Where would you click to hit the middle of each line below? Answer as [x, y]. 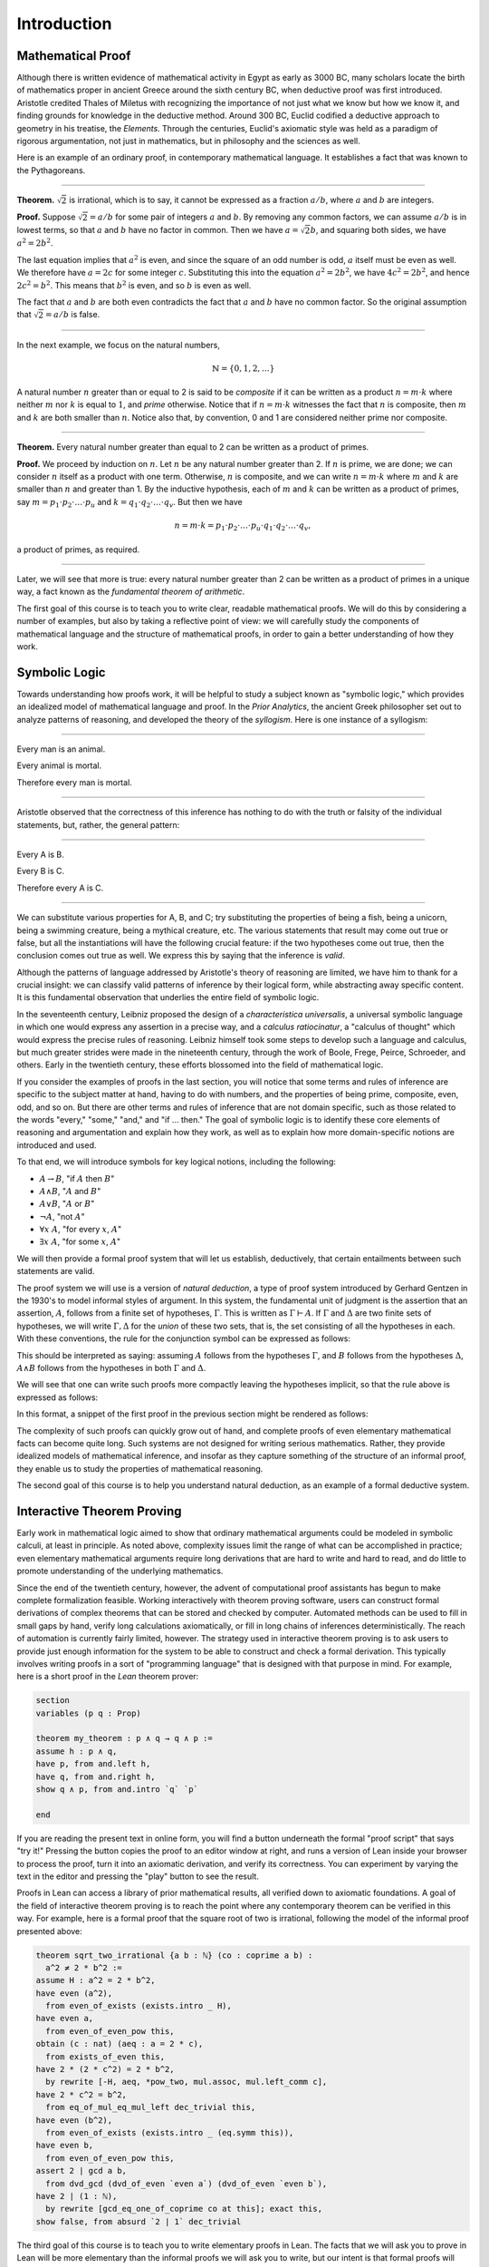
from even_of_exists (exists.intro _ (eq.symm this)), [170, 2132]
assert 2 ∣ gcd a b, [81, 2171]
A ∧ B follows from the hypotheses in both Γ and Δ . [111, 1368]
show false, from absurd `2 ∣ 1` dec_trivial [139, 2221]
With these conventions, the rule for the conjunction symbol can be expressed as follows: [184, 1338]
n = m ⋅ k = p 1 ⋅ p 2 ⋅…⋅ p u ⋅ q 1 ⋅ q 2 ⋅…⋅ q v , [243, 526]
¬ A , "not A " [62, 1216]
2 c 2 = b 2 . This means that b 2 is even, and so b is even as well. [134, 284]
